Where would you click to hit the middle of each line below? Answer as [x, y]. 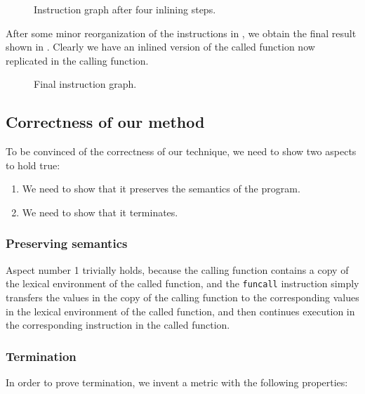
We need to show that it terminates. [100, 212]
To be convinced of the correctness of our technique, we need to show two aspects [181, 151]
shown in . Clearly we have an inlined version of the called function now [160, 47]
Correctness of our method [105, 122]
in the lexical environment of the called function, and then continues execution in [180, 311]
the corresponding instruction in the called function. [118, 325]
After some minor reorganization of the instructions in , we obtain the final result [181, 33]
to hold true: [33, 165]
